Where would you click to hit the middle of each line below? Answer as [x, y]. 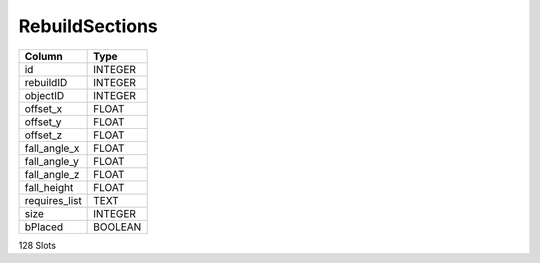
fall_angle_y [51, 161]
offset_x [43, 108]
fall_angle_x [52, 148]
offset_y [43, 122]
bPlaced [44, 227]
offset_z [43, 135]
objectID [44, 95]
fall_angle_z [52, 174]
